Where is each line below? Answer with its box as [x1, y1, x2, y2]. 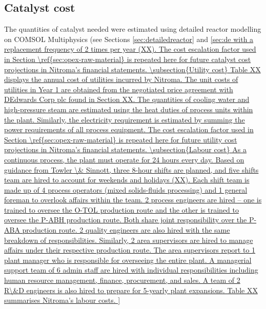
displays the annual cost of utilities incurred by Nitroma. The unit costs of [4, 74, 238, 85]
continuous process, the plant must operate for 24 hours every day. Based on [4, 154, 244, 164]
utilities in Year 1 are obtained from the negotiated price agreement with [4, 84, 233, 94]
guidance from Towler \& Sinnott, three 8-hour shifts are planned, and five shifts [4, 164, 259, 175]
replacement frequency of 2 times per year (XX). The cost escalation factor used [4, 44, 256, 54]
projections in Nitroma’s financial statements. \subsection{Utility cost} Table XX [4, 64, 261, 74]
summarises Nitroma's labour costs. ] [4, 295, 120, 305]
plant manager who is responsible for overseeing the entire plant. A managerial [4, 254, 252, 265]
